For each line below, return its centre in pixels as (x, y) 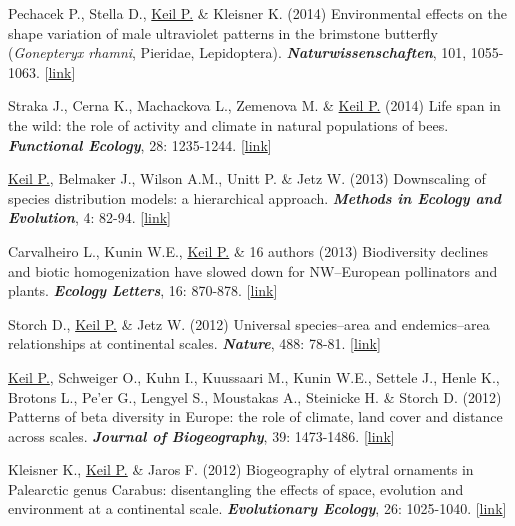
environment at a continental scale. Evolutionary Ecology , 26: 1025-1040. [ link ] (257, 508)
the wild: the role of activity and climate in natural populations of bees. (228, 124)
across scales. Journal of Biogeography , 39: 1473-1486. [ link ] (201, 435)
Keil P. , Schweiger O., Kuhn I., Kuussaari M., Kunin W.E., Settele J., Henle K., (254, 376)
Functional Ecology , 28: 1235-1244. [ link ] (140, 144)
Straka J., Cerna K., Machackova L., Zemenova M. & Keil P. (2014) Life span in (254, 105)
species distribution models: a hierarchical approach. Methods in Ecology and (255, 197)
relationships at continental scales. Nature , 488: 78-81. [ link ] (194, 343)
